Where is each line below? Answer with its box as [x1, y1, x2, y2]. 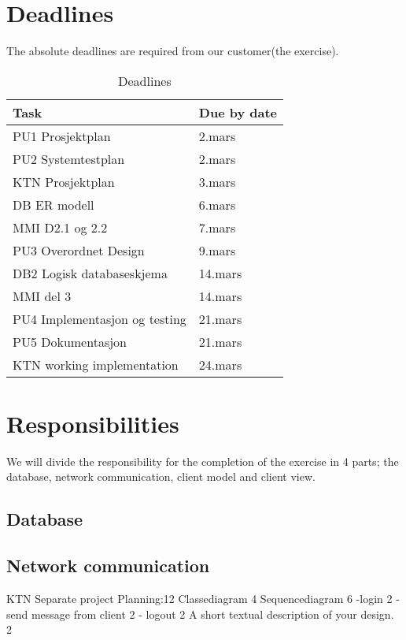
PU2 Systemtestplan [13, 149, 125, 168]
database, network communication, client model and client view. [6, 468, 316, 485]
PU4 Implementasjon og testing [13, 309, 186, 328]
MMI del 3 [13, 286, 72, 305]
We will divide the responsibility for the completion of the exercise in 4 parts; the [6, 452, 399, 469]
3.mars [198, 172, 236, 191]
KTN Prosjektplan [13, 172, 115, 191]
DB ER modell [13, 195, 94, 214]
